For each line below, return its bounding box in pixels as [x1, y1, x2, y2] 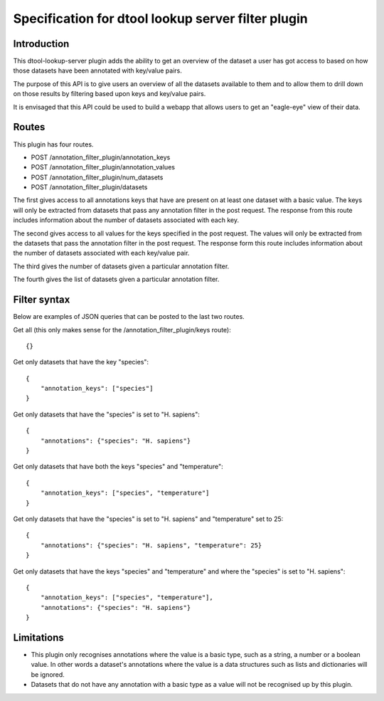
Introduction [13, 38, 70, 50]
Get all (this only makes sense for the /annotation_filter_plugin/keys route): [13, 325, 231, 334]
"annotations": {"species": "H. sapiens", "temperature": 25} [40, 541, 262, 549]
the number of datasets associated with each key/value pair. [13, 249, 190, 258]
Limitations [13, 631, 64, 643]
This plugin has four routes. [13, 139, 94, 149]
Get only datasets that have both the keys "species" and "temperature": [13, 463, 223, 471]
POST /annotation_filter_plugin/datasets [31, 183, 148, 191]
